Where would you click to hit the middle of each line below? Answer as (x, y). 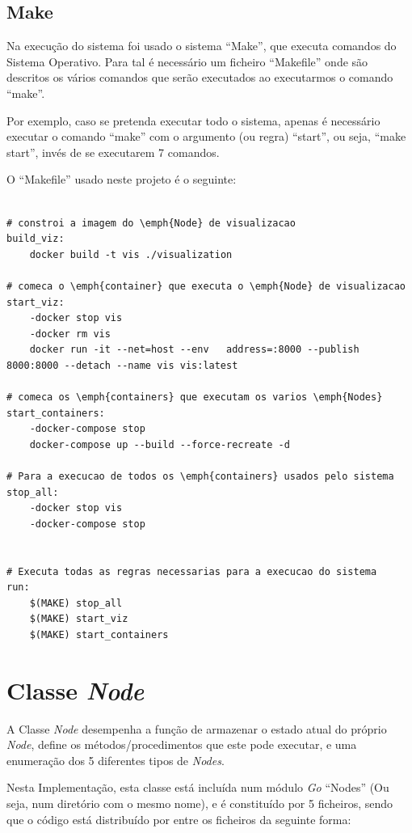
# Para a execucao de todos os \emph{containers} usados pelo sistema (200, 477)
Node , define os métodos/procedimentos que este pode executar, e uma (182, 744)
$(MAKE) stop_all (76, 603)
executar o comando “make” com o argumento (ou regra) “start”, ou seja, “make (206, 136)
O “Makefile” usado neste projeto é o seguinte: (122, 179)
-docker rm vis (70, 334)
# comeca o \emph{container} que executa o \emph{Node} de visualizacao (206, 286)
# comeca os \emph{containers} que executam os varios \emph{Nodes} (195, 397)
